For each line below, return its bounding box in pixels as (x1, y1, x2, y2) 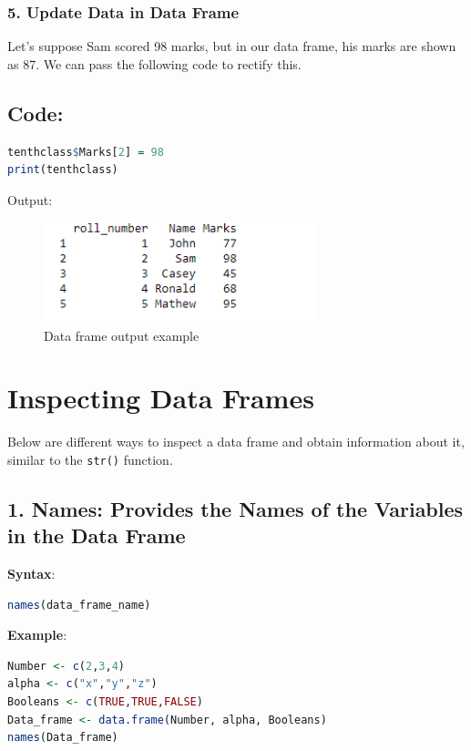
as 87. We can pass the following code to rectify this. (7, 54, 302, 73)
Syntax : (7, 564, 56, 583)
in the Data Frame (7, 521, 186, 550)
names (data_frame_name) (7, 598, 151, 612)
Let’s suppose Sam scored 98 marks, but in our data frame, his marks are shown (7, 36, 456, 56)
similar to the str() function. (7, 449, 173, 468)
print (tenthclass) (7, 163, 118, 177)
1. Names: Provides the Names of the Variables (7, 494, 464, 522)
